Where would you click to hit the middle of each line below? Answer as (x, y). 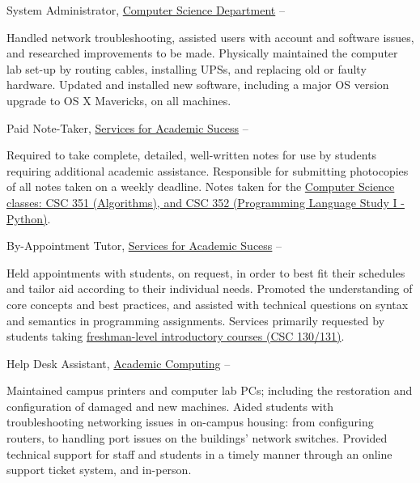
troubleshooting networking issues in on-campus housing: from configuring (190, 422)
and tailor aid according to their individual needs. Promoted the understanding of (210, 288)
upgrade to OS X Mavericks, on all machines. (119, 100)
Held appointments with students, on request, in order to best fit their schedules (206, 272)
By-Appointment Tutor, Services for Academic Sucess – (144, 246)
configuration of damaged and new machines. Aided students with (170, 406)
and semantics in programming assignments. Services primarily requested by (196, 320)
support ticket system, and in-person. (99, 470)
